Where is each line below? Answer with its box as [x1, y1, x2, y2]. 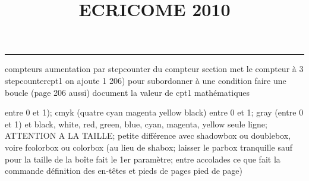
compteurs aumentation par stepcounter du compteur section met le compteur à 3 [5, 63, 304, 75]
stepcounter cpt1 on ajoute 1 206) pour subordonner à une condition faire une [5, 74, 286, 86]
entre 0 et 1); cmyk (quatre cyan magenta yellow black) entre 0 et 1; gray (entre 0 [5, 106, 304, 118]
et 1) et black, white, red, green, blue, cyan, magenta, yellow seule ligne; [5, 117, 267, 130]
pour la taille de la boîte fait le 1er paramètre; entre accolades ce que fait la [5, 152, 280, 165]
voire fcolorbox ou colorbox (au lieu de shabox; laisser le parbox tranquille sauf [5, 141, 292, 153]
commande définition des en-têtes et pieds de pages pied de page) [5, 164, 243, 177]
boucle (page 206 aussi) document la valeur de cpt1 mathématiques [5, 86, 250, 98]
